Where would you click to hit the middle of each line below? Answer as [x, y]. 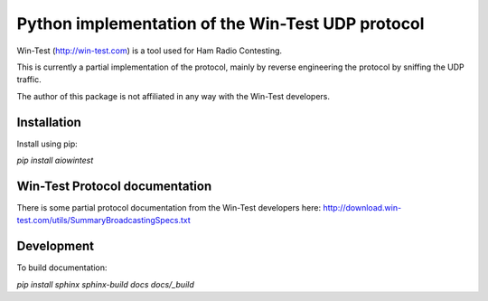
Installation [49, 122]
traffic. [29, 80]
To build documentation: [62, 268]
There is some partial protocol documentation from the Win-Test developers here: [169, 207]
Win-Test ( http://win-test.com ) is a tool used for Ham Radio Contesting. [150, 51]
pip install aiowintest [55, 160]
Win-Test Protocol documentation [114, 186]
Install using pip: [47, 144]
